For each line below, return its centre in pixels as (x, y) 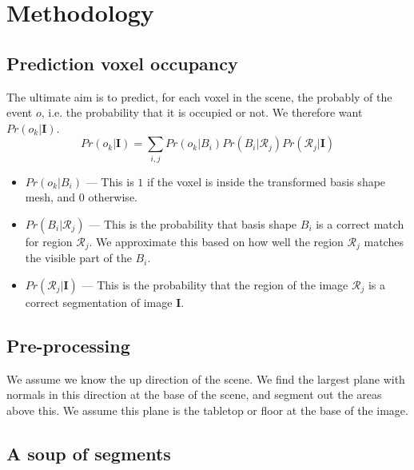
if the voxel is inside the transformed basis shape (267, 181)
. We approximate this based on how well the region (216, 241)
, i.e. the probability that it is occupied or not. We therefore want (202, 112)
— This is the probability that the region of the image (215, 284)
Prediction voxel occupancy (122, 63)
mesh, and (50, 197)
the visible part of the (78, 258)
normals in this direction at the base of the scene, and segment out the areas (194, 394)
